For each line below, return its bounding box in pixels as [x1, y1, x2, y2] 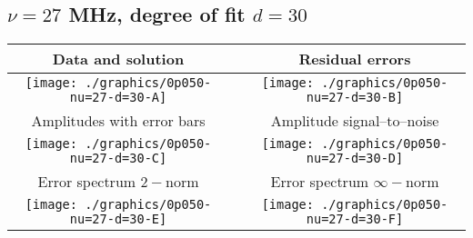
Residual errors [298, 48, 411, 70]
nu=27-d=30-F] [306, 212, 404, 227]
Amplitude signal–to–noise [270, 110, 439, 132]
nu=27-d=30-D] [306, 151, 404, 166]
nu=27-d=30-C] [69, 151, 167, 166]
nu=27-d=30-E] [69, 212, 167, 227]
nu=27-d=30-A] [69, 90, 167, 105]
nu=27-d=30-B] [306, 90, 404, 105]
